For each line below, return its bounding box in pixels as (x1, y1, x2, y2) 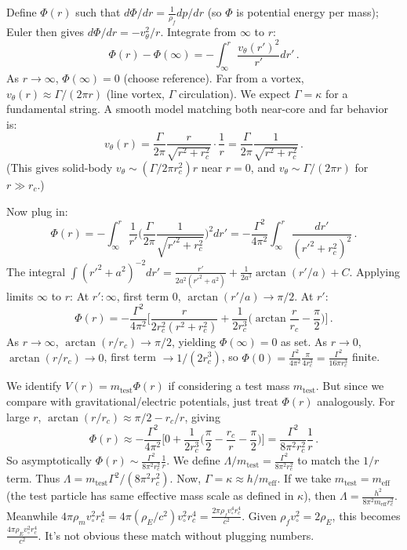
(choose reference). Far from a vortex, (123, 70, 304, 86)
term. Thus (6, 470, 60, 486)
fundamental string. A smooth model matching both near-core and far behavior (6, 100, 388, 117)
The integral (6, 263, 66, 279)
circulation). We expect (178, 85, 291, 101)
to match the (297, 452, 360, 468)
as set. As (281, 333, 328, 349)
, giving (184, 408, 220, 424)
